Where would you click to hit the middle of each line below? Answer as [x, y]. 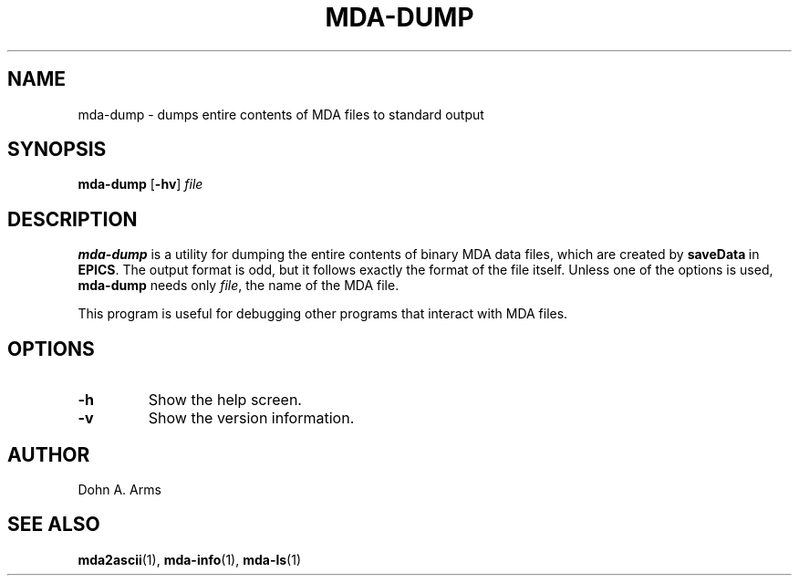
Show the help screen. [225, 400]
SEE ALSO [54, 525]
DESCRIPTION [73, 219]
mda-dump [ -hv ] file [140, 184]
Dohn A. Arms [119, 489]
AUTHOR [49, 454]
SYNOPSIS [57, 150]
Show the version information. [251, 418]
